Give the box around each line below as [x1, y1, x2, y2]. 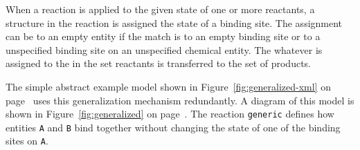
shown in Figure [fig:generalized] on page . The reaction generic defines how [6, 106, 334, 121]
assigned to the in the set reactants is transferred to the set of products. [6, 56, 311, 71]
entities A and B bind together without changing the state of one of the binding [6, 120, 341, 134]
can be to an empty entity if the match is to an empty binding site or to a [6, 29, 321, 44]
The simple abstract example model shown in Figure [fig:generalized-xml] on [6, 79, 331, 93]
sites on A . [6, 133, 48, 148]
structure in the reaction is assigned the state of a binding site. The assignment [6, 15, 343, 30]
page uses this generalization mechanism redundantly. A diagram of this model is [6, 93, 354, 107]
